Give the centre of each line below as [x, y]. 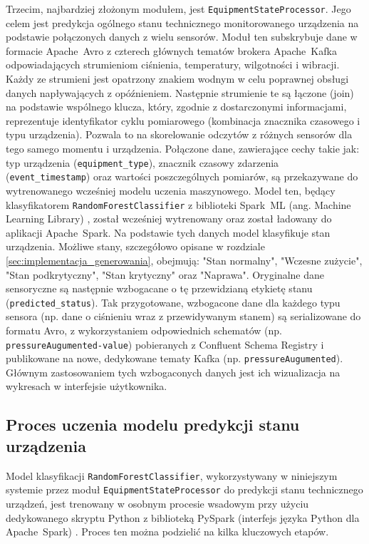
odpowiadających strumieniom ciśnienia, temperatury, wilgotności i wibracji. [173, 65]
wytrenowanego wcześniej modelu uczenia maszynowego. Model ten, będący [171, 190]
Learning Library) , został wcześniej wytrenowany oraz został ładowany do [169, 219]
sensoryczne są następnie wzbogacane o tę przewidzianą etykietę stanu [159, 288]
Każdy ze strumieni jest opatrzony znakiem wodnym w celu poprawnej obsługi [177, 79]
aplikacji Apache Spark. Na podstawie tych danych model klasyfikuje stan [168, 232]
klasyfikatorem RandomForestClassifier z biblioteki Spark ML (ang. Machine [178, 204]
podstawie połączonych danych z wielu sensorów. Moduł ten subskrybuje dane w [182, 37]
